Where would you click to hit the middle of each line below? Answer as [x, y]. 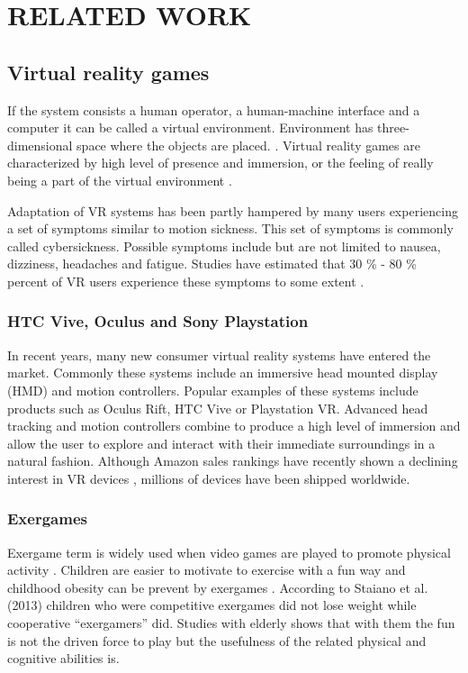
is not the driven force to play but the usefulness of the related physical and [217, 640]
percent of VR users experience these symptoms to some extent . [186, 281]
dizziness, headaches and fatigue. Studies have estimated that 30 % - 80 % [212, 264]
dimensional [40, 145]
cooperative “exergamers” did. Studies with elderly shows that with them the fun [231, 623]
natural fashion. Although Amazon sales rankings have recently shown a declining [233, 461]
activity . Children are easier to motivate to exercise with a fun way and [207, 570]
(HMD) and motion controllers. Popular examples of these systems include [213, 390]
